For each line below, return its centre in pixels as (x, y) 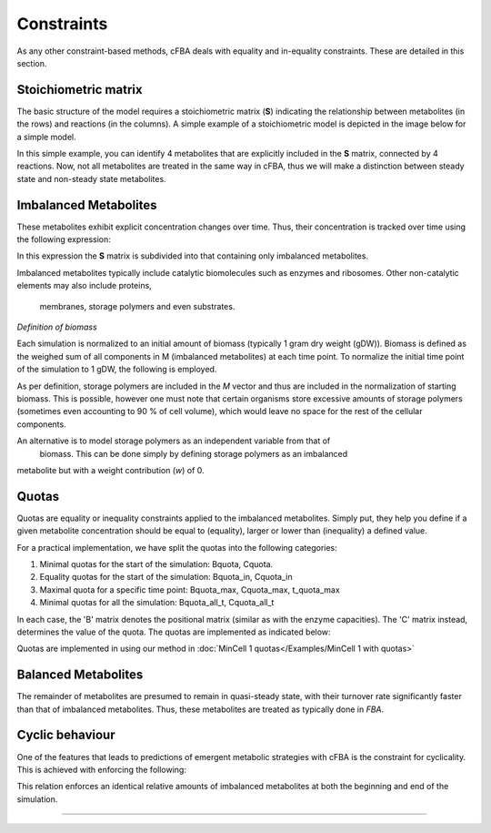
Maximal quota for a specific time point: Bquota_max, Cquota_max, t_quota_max (190, 589)
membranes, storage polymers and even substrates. (137, 306)
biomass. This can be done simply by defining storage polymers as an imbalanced (194, 453)
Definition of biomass (57, 327)
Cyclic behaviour (66, 735)
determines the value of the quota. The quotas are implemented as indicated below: (174, 632)
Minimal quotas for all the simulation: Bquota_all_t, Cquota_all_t (157, 603)
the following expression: (64, 239)
